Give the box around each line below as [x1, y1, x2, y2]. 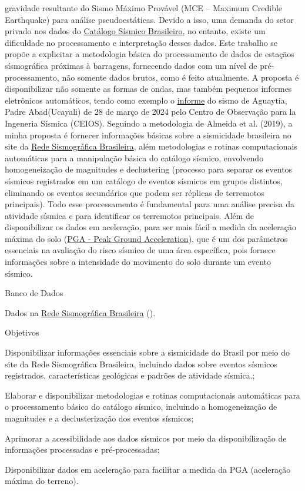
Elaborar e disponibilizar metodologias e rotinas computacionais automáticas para [5, 389, 300, 401]
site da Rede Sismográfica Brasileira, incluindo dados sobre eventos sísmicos [5, 357, 277, 370]
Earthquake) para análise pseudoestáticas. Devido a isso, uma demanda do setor [5, 13, 294, 25]
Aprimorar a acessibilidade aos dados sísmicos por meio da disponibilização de [5, 432, 287, 444]
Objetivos [5, 326, 39, 339]
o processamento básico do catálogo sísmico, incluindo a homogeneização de [5, 400, 277, 413]
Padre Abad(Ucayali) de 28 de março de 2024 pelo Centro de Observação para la [5, 105, 296, 118]
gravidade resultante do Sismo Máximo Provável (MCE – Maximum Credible [5, 2, 283, 14]
